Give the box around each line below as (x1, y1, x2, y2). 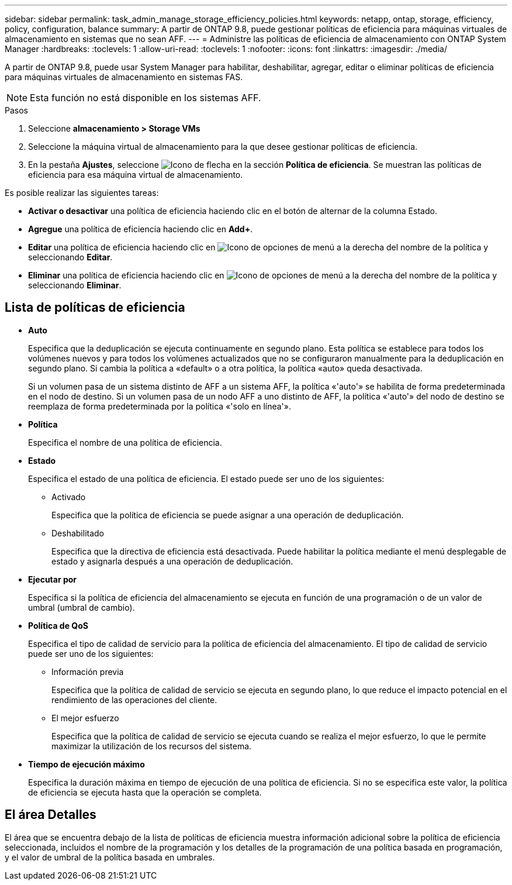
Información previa (51, 666, 124, 677)
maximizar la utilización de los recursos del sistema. (51, 741, 252, 751)
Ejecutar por (28, 574, 77, 584)
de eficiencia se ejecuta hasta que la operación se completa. (28, 787, 262, 797)
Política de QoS (28, 620, 88, 631)
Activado (51, 491, 86, 502)
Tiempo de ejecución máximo (28, 759, 145, 769)
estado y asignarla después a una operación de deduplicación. (51, 556, 293, 566)
